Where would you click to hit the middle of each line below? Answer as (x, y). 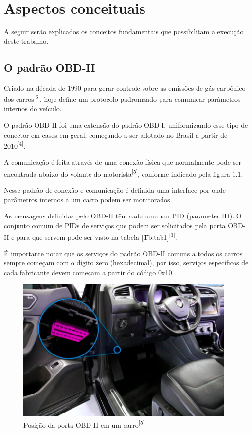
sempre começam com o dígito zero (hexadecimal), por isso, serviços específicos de (126, 263)
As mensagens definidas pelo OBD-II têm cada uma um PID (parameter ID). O (123, 216)
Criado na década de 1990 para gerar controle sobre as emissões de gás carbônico (125, 88)
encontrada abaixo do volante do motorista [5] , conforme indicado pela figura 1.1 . (124, 173)
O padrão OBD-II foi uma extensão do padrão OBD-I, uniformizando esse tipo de (126, 125)
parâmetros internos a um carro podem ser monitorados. (88, 199)
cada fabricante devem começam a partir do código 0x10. (89, 272)
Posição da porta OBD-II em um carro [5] (84, 424)
